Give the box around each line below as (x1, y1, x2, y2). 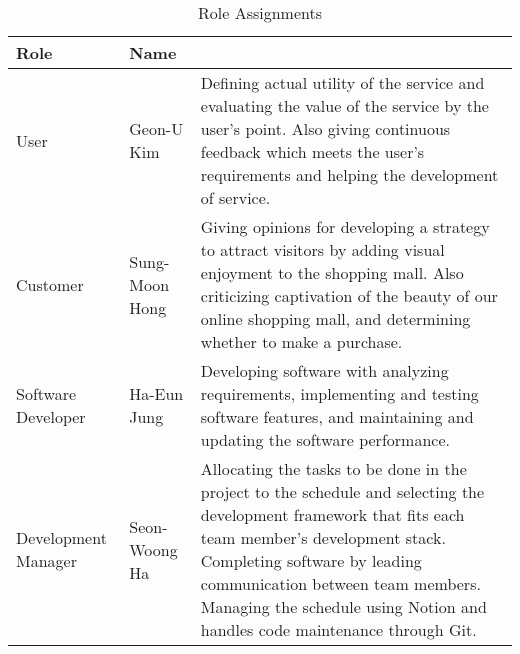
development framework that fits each (200, 503, 465, 526)
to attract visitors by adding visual (200, 238, 445, 261)
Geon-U (129, 117, 184, 140)
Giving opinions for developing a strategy (200, 215, 490, 238)
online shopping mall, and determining (200, 307, 471, 330)
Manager (16, 549, 77, 572)
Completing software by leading (200, 549, 422, 572)
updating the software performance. (200, 428, 450, 451)
